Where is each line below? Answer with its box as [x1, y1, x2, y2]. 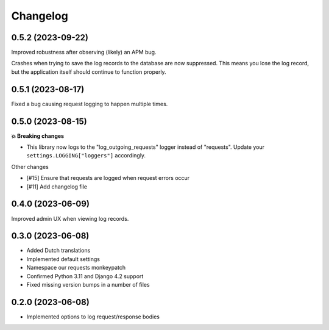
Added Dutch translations [26, 247, 91, 254]
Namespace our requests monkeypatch [26, 264, 126, 271]
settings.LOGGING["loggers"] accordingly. [26, 152, 146, 159]
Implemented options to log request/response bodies [26, 313, 160, 320]
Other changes [11, 163, 49, 170]
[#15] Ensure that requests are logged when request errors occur [26, 174, 190, 182]
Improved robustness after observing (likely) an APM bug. [11, 49, 157, 56]
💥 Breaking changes [11, 132, 64, 140]
